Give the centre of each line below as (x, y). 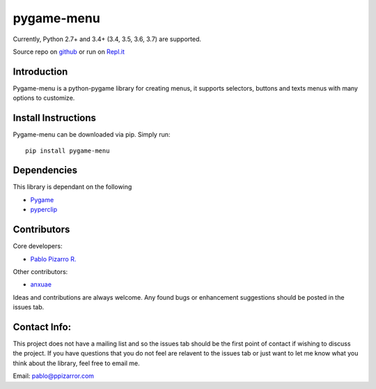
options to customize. (44, 98)
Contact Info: (42, 327)
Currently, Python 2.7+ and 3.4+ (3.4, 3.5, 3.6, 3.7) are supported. (107, 39)
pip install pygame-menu (68, 151)
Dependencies (45, 170)
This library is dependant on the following (72, 187)
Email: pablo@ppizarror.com (53, 376)
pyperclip (44, 210)
